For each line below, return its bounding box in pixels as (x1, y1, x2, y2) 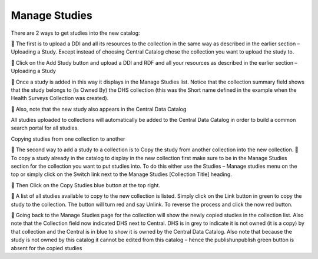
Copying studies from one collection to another (11, 135, 125, 142)
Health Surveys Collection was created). (11, 95, 109, 102)
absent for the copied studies (11, 244, 82, 251)
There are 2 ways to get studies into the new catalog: (11, 29, 141, 36)
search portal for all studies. (11, 124, 79, 132)
